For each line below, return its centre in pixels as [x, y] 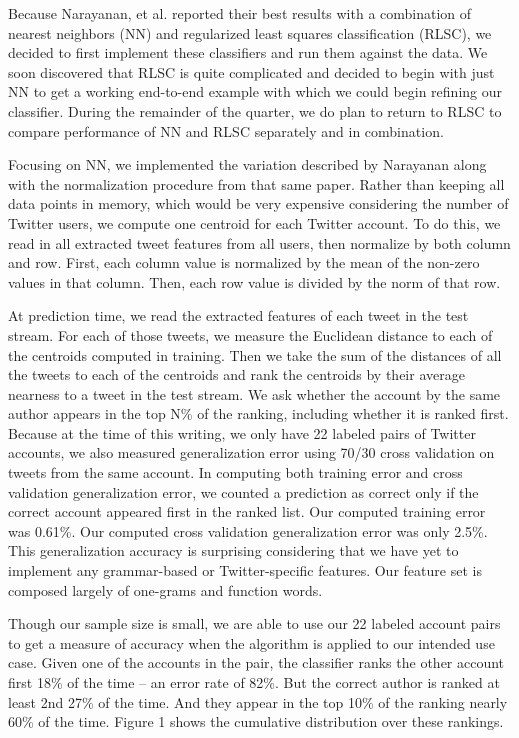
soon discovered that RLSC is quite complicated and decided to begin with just [251, 71]
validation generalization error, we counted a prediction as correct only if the [243, 491]
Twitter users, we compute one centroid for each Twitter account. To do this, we [254, 222]
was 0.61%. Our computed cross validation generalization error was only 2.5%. [248, 530]
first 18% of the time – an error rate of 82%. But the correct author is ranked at [254, 682]
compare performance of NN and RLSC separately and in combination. [226, 130]
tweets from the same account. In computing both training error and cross [235, 472]
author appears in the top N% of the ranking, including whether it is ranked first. [258, 413]
